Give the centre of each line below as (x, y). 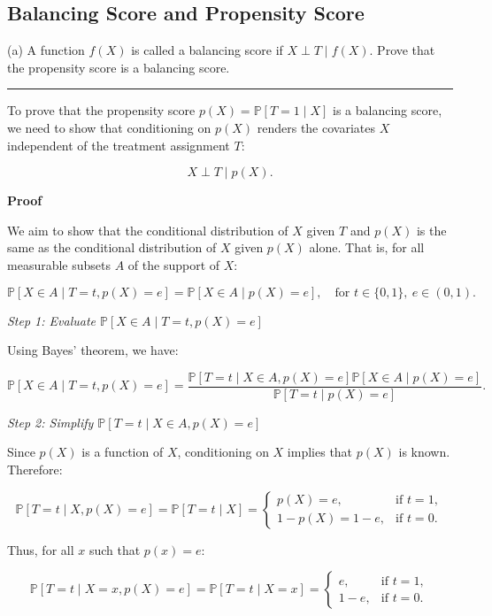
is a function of (123, 452)
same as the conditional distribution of (112, 247)
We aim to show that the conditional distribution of (148, 230)
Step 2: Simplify (50, 422)
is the (431, 230)
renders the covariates (316, 127)
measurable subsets (59, 264)
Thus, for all (41, 549)
